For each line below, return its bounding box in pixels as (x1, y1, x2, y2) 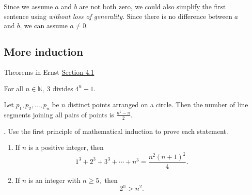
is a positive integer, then (28, 142, 104, 152)
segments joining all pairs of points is (4, 109, 114, 119)
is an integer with (28, 175, 80, 185)
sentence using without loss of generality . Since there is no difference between (4, 11, 233, 21)
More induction (4, 44, 83, 59)
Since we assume (4, 1, 53, 11)
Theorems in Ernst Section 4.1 (4, 66, 94, 77)
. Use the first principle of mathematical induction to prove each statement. (4, 126, 228, 136)
